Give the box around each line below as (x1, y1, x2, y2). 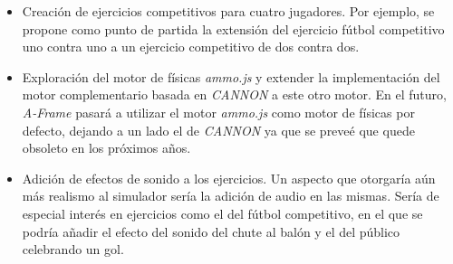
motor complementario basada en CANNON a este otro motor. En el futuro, (22, 85, 447, 104)
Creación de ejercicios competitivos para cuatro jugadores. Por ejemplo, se (22, 2, 435, 20)
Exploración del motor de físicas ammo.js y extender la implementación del (22, 67, 440, 86)
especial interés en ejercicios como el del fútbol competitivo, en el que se (22, 203, 423, 222)
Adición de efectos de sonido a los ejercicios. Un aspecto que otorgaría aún (22, 168, 436, 187)
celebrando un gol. (22, 240, 124, 259)
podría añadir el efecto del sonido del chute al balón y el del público (22, 222, 400, 240)
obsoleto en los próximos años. (22, 138, 191, 157)
